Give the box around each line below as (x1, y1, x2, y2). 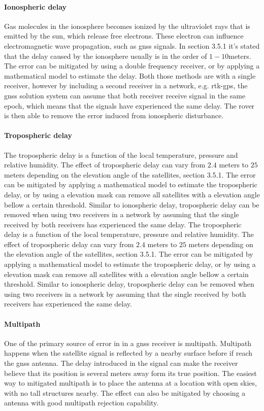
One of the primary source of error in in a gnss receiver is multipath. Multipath (4, 337, 252, 348)
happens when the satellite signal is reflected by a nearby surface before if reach (4, 348, 253, 358)
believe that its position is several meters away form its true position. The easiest (4, 367, 257, 378)
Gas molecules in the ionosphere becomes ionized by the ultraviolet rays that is (4, 20, 250, 31)
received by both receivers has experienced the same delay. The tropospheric (4, 219, 242, 229)
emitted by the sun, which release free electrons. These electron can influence (4, 30, 244, 41)
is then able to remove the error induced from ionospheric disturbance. (4, 110, 224, 121)
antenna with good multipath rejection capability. (4, 397, 159, 408)
